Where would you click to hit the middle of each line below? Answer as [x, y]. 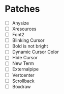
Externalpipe [25, 69]
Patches [22, 9]
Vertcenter [23, 75]
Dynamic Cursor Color [35, 52]
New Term [23, 63]
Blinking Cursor [28, 40]
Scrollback [23, 81]
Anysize [20, 23]
